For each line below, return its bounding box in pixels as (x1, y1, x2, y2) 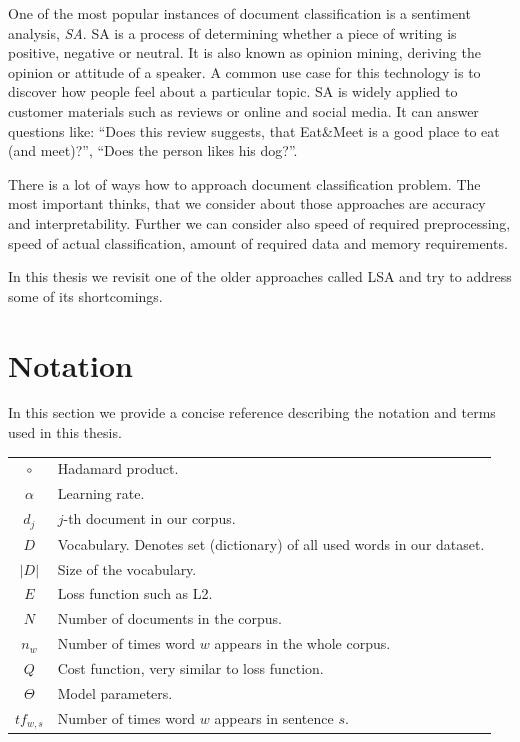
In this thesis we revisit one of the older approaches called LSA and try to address (8, 266, 512, 287)
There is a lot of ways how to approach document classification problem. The (8, 173, 481, 194)
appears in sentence (214, 708, 334, 729)
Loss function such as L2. (57, 583, 213, 604)
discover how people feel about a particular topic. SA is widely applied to (8, 81, 458, 102)
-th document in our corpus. (63, 508, 236, 529)
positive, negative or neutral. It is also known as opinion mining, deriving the (8, 42, 481, 63)
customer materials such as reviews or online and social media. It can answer (8, 100, 479, 121)
